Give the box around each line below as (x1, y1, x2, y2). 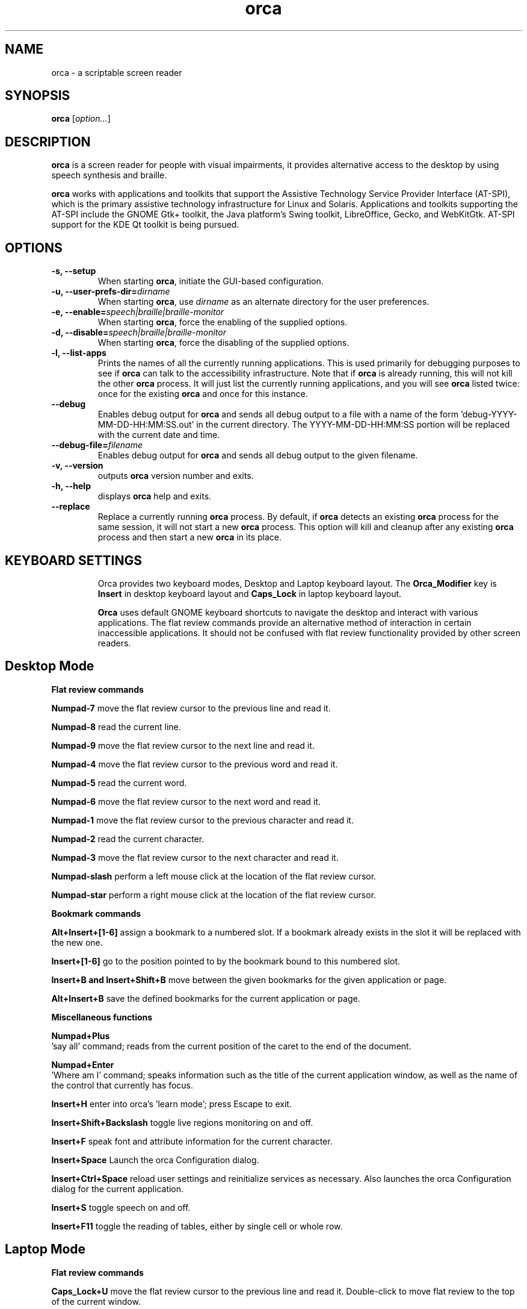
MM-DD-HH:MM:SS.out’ (97, 419, 194, 430)
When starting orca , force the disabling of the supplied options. (97, 337, 350, 348)
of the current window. (51, 1296, 141, 1307)
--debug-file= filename (51, 440, 143, 451)
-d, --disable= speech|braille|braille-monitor (51, 327, 226, 338)
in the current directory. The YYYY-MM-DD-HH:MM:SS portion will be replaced (196, 419, 510, 430)
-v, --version (51, 460, 103, 471)
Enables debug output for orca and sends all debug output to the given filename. (97, 450, 418, 461)
